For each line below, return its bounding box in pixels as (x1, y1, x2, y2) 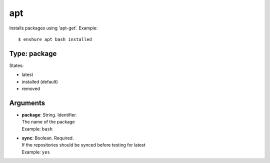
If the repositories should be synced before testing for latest (21, 142, 146, 148)
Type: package (9, 49, 57, 57)
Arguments (9, 98, 45, 107)
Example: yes (21, 149, 50, 155)
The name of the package (21, 119, 75, 125)
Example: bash (21, 125, 52, 132)
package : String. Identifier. (21, 111, 77, 117)
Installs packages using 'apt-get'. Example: (9, 25, 98, 31)
